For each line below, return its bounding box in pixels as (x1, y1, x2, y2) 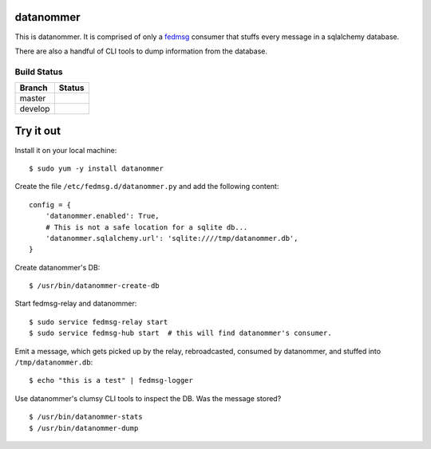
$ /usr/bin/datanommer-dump (29, 423, 139, 432)
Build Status (14, 66, 63, 77)
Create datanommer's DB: (14, 262, 101, 272)
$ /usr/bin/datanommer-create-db (29, 282, 160, 290)
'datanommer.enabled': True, (45, 211, 160, 221)
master (19, 93, 46, 104)
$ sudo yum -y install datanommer (29, 163, 164, 173)
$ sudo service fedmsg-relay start (29, 317, 168, 326)
